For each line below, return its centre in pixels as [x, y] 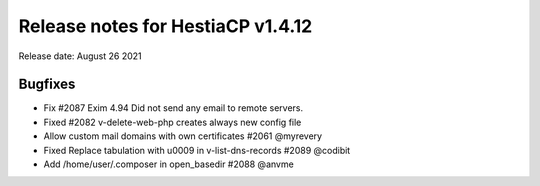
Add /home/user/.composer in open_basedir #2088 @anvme [168, 164]
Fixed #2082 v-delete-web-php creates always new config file [172, 122]
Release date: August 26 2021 [80, 56]
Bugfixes [47, 84]
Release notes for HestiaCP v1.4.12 [165, 26]
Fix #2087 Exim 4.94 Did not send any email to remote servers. [173, 108]
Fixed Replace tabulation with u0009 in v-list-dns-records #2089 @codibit [197, 150]
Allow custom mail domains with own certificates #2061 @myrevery [183, 136]
